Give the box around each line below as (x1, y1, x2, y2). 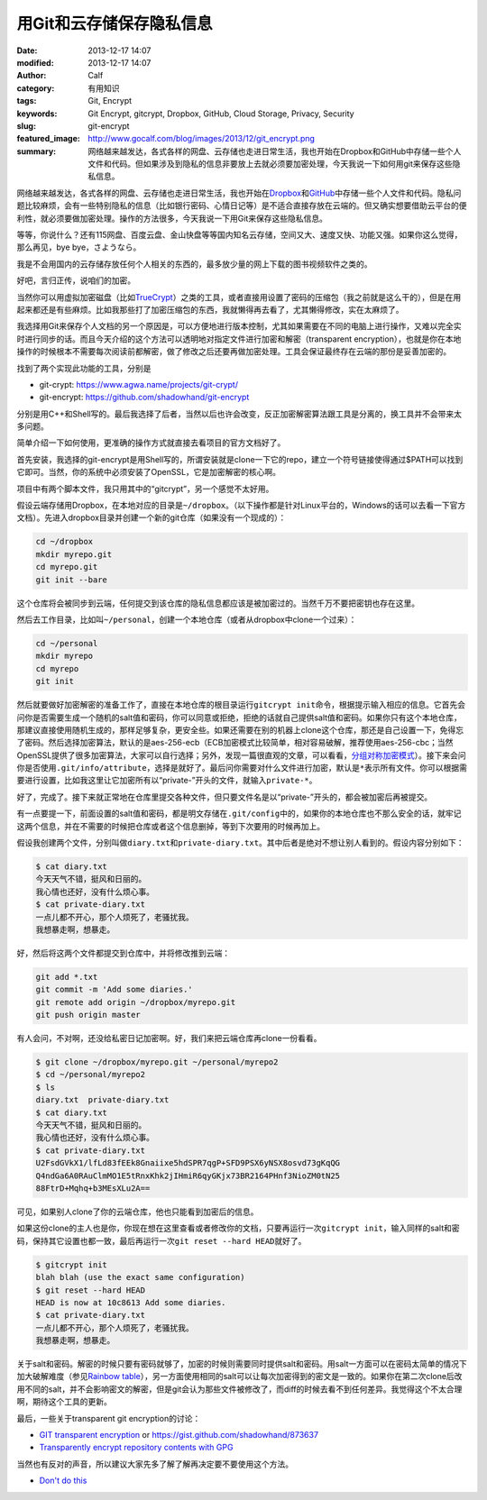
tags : (16, 96, 37, 106)
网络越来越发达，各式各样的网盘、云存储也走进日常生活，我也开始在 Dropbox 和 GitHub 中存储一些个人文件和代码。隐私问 (16, 187, 462, 198)
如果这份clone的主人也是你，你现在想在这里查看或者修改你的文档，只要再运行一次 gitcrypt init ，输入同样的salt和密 (16, 1222, 460, 1234)
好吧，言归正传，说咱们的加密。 (16, 275, 135, 286)
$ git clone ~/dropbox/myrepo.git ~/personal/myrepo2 (35, 1057, 279, 1067)
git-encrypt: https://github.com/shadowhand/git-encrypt (39, 392, 250, 403)
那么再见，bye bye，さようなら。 (16, 242, 142, 252)
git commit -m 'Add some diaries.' (35, 984, 193, 995)
